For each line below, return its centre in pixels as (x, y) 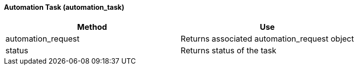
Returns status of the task (229, 50)
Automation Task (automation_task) (64, 7)
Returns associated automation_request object (267, 38)
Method (92, 27)
